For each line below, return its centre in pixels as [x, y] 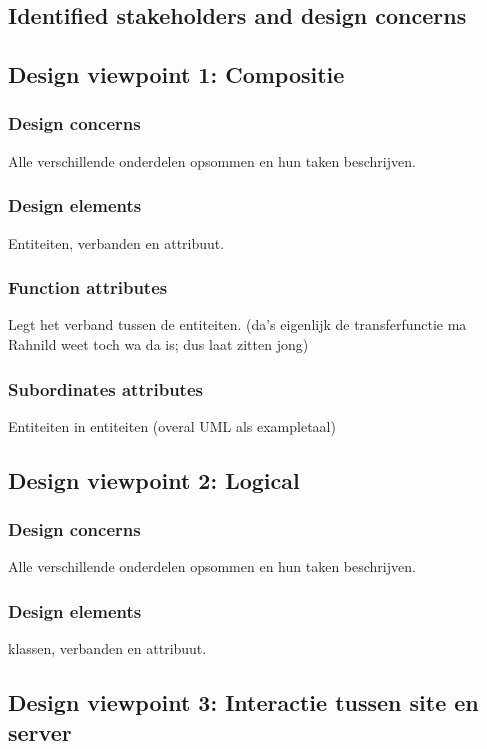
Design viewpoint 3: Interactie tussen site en [243, 702]
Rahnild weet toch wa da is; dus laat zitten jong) [158, 344]
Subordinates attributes [105, 388]
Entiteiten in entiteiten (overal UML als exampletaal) [172, 425]
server [40, 731]
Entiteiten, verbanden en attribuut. [116, 242]
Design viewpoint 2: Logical [154, 479]
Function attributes [88, 287]
